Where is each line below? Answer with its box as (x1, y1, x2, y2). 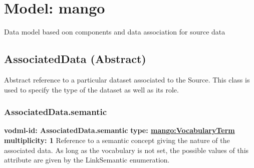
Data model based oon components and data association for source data (4, 26, 225, 37)
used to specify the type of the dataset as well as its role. (4, 84, 179, 94)
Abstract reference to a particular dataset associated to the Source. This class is (4, 74, 250, 84)
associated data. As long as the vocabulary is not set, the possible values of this (4, 144, 249, 155)
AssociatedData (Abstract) (4, 51, 146, 66)
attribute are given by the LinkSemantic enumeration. (4, 154, 170, 165)
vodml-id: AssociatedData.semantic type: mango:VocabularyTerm (4, 125, 235, 135)
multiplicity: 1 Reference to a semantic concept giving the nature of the (4, 134, 230, 145)
